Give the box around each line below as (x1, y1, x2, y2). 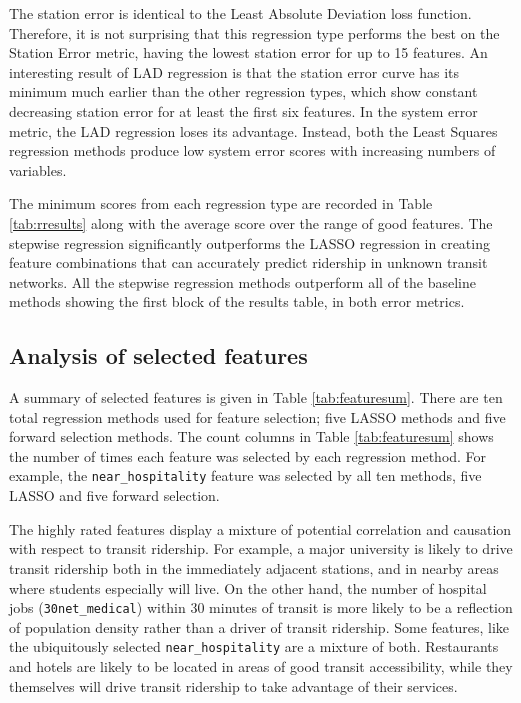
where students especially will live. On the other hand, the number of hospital (9, 577, 487, 598)
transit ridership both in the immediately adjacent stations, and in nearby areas (9, 557, 499, 578)
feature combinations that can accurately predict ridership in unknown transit (9, 252, 488, 273)
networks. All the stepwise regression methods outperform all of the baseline (9, 271, 476, 292)
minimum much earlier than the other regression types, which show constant (9, 81, 478, 102)
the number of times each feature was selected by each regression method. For (9, 445, 487, 466)
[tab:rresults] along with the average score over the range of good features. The (9, 212, 493, 233)
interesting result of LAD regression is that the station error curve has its (9, 61, 460, 82)
